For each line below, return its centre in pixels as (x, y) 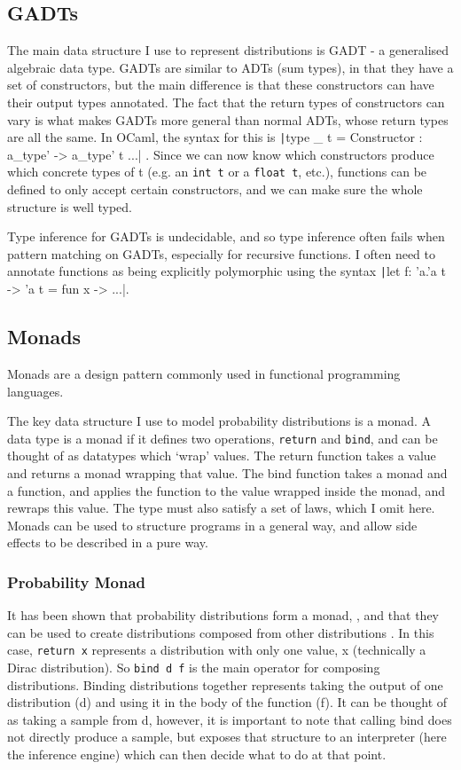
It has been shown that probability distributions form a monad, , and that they (223, 615)
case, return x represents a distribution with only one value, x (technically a (217, 650)
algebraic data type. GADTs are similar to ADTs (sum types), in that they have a (230, 67)
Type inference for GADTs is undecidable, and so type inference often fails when (226, 236)
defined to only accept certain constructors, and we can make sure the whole (215, 189)
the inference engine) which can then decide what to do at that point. (197, 754)
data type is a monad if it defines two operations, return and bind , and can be (223, 438)
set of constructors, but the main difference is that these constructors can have (221, 85)
